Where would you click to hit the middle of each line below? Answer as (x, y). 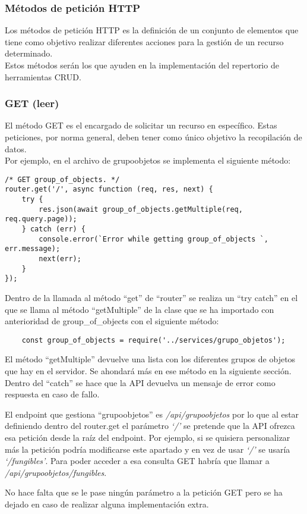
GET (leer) (32, 103)
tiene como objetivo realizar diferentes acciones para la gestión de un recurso (144, 41)
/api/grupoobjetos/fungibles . (56, 472)
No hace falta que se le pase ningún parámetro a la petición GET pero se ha (144, 492)
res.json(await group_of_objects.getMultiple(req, (141, 209)
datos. (16, 148)
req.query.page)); (41, 219)
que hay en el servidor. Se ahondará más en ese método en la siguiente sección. (148, 371)
